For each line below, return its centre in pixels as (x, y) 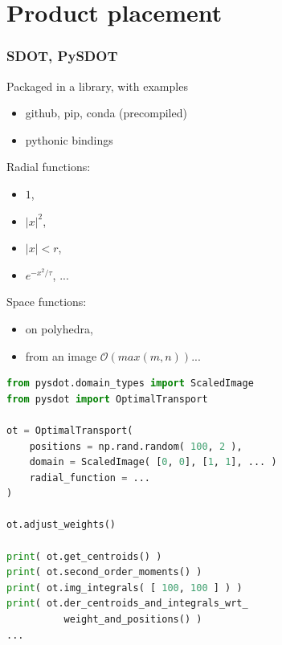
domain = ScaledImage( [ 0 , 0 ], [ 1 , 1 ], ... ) (153, 462)
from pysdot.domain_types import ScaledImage (130, 384)
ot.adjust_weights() (61, 525)
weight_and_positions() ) (133, 620)
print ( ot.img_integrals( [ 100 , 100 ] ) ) (125, 588)
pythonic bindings (69, 139)
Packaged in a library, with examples (97, 86)
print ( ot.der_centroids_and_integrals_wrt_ (127, 604)
